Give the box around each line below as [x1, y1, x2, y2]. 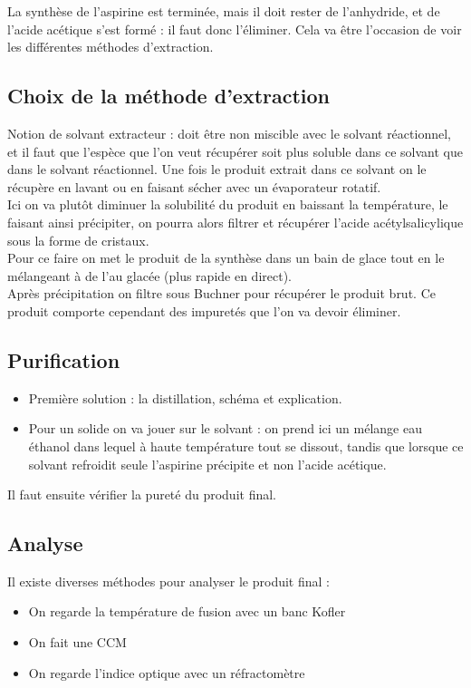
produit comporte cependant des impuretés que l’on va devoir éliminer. [7, 301, 401, 320]
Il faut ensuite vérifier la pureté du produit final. [7, 485, 277, 504]
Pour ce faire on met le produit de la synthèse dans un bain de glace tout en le [7, 248, 445, 267]
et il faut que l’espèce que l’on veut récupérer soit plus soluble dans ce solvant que [7, 141, 463, 160]
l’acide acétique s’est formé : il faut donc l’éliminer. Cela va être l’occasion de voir [7, 19, 462, 38]
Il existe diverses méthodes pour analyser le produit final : [7, 571, 330, 590]
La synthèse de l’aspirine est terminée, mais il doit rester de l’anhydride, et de [7, 2, 440, 20]
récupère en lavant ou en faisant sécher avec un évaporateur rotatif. [7, 177, 381, 196]
